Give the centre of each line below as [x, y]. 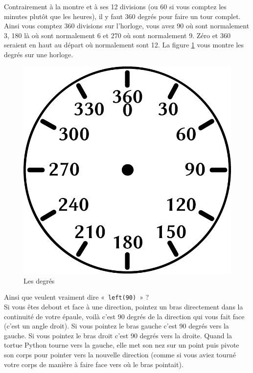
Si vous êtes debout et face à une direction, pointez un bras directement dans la [124, 306]
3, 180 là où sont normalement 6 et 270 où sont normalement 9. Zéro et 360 [117, 35]
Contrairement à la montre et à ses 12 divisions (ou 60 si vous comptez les [115, 6]
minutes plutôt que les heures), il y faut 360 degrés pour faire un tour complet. [122, 16]
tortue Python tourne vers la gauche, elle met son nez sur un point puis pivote [122, 345]
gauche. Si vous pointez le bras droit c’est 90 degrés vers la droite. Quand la [118, 335]
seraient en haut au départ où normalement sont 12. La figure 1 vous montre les [124, 45]
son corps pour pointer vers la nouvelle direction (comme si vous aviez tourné [120, 354]
